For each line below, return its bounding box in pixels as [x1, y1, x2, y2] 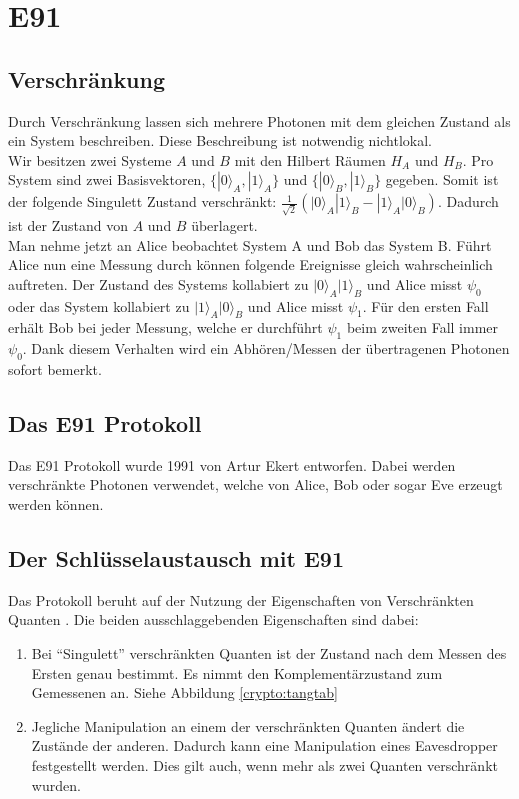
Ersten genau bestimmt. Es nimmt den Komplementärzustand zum [31, 662, 443, 683]
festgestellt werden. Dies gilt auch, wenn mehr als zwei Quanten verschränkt [31, 754, 498, 775]
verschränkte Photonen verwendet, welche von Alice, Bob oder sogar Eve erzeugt [8, 474, 503, 495]
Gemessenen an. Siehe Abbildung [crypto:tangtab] [31, 682, 338, 703]
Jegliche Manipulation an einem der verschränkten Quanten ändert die [31, 715, 465, 736]
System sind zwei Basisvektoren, [8, 169, 206, 190]
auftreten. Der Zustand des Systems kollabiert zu [8, 273, 309, 294]
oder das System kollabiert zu [8, 295, 190, 316]
